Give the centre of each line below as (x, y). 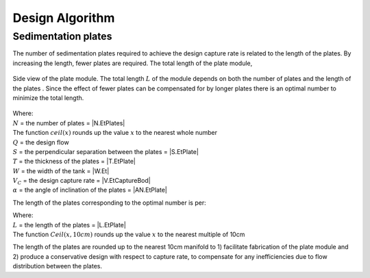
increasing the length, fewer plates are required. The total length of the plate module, (133, 63)
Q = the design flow (41, 142)
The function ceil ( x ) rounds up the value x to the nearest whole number (115, 133)
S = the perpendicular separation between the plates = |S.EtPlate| (106, 151)
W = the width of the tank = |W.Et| (61, 170)
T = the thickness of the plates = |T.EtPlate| (74, 162)
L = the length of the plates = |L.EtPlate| (69, 225)
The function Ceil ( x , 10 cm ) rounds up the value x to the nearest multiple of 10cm (129, 235)
